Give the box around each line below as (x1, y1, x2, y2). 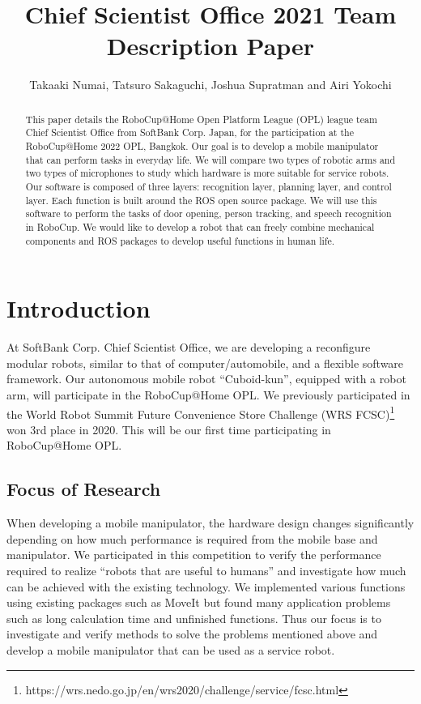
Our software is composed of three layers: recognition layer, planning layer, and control (25, 179, 392, 193)
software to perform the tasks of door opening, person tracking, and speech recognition (25, 207, 392, 220)
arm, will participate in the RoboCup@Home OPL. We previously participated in (6, 386, 410, 403)
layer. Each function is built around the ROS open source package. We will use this (25, 193, 377, 207)
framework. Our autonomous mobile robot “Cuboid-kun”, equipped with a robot (6, 370, 406, 387)
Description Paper (106, 29, 315, 62)
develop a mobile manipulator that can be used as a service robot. (6, 641, 335, 658)
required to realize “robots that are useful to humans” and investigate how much (6, 562, 406, 578)
